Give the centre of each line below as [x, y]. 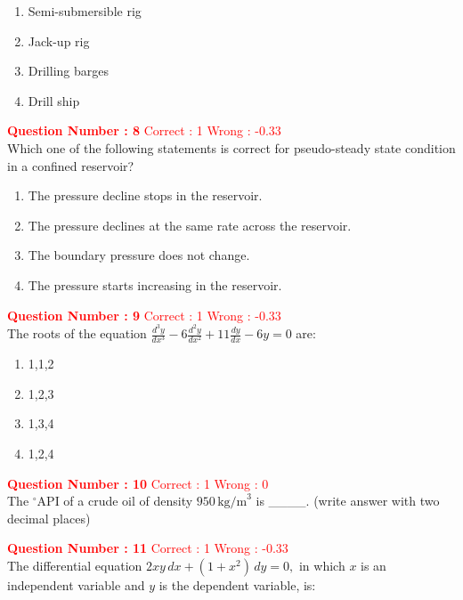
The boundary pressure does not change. [139, 255]
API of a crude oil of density [115, 501]
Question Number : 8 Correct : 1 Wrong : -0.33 [144, 130]
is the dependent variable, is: [237, 584]
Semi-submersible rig [85, 11]
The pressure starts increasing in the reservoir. [155, 284]
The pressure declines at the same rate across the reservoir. [190, 225]
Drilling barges [68, 71]
